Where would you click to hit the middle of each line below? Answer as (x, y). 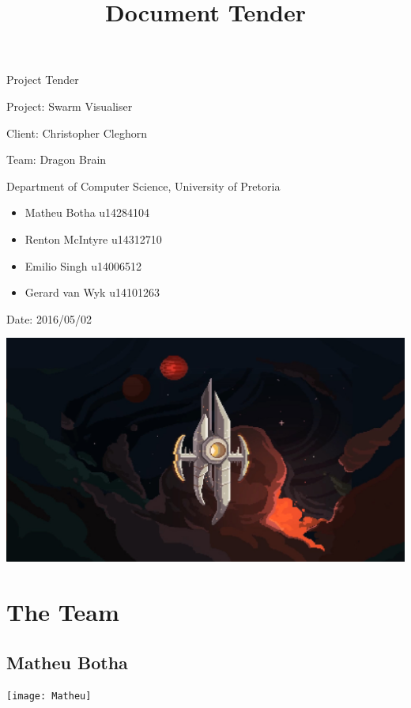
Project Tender (43, 80)
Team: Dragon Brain (57, 159)
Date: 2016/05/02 (49, 318)
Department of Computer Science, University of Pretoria (143, 186)
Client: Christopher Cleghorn (77, 133)
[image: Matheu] (49, 697)
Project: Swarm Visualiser (70, 106)
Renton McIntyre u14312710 (93, 239)
